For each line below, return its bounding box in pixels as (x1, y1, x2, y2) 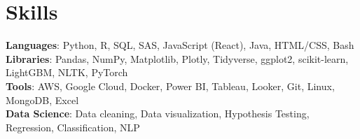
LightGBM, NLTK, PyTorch (6, 65, 128, 80)
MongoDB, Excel (6, 92, 79, 107)
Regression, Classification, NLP (6, 119, 140, 134)
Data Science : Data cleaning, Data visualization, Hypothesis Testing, (6, 106, 310, 121)
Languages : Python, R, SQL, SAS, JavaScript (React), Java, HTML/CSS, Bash (6, 38, 354, 52)
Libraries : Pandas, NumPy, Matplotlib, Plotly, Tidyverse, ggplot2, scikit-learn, (6, 51, 349, 66)
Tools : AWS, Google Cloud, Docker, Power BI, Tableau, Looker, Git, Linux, (6, 78, 335, 93)
